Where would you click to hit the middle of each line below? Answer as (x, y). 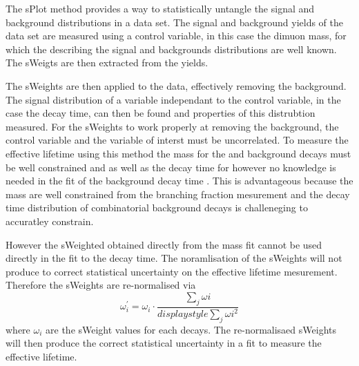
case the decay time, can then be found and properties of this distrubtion (161, 113)
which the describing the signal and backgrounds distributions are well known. (171, 49)
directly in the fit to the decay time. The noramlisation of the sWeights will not (174, 258)
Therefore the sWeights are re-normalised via (101, 285)
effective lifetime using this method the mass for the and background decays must (178, 153)
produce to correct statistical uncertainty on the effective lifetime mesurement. (172, 271)
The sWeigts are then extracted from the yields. (107, 62)
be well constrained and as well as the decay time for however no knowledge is (171, 167)
